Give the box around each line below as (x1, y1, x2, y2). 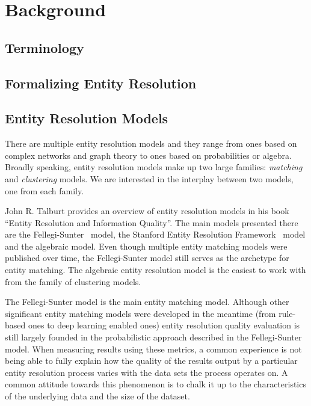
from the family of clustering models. (5, 275, 141, 288)
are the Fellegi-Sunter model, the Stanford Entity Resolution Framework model (5, 228, 306, 241)
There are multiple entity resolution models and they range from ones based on (5, 137, 297, 150)
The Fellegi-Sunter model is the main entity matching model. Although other (5, 295, 289, 308)
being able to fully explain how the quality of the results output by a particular (5, 354, 298, 367)
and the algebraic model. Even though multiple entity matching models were (5, 239, 288, 252)
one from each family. (5, 184, 84, 197)
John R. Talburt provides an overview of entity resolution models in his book (5, 205, 289, 217)
